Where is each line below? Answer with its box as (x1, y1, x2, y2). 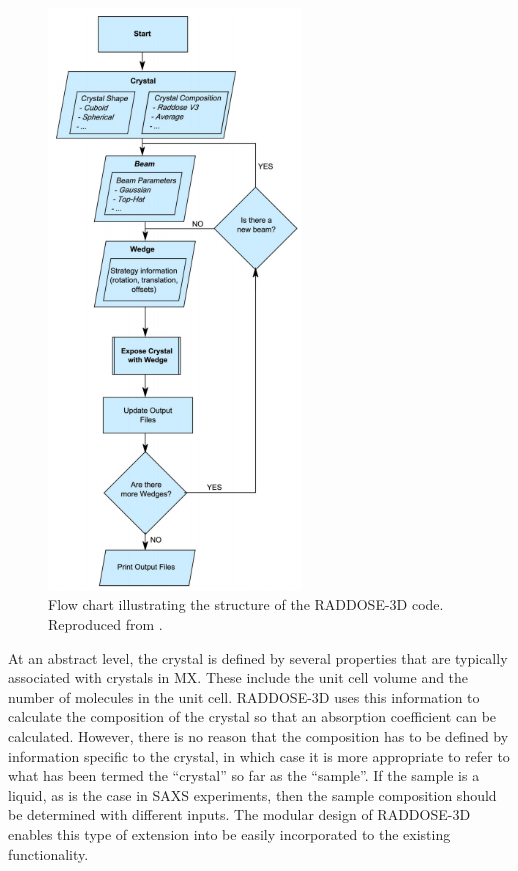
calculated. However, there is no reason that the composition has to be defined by (8, 725, 509, 746)
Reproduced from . (48, 614, 163, 634)
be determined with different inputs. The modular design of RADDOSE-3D (8, 804, 471, 825)
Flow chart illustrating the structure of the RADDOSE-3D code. (48, 594, 444, 615)
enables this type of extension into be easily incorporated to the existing (8, 823, 451, 844)
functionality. (8, 843, 89, 864)
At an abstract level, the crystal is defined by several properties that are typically (8, 647, 508, 668)
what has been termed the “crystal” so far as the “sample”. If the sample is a (8, 765, 480, 786)
